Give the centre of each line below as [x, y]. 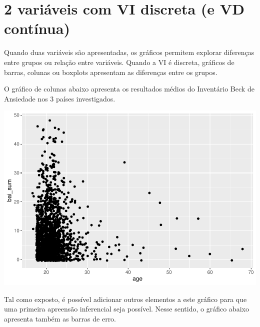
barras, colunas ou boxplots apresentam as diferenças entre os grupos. [111, 72]
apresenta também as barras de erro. [60, 318]
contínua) [37, 28]
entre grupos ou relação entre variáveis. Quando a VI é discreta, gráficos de [119, 62]
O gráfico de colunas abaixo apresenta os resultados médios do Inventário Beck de [129, 89]
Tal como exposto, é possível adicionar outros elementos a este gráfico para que [125, 299]
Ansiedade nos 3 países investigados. [60, 98]
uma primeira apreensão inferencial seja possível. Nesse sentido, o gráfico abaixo [126, 309]
